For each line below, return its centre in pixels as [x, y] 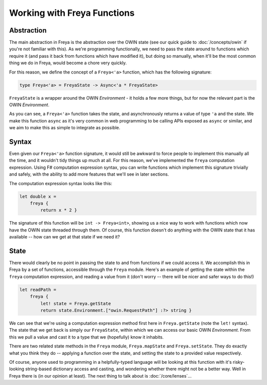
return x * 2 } [59, 210]
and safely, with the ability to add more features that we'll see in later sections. [89, 174]
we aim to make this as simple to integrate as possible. [65, 128]
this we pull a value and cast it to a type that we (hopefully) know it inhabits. [87, 337]
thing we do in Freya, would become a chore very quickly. [68, 63]
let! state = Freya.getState [76, 303]
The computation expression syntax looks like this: [61, 183]
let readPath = [38, 289]
